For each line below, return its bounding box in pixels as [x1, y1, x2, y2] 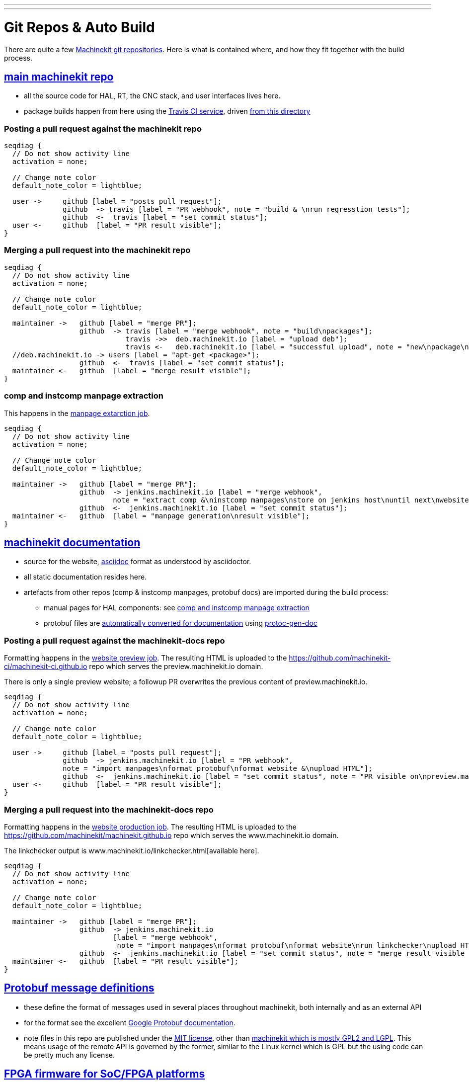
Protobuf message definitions [4, 982, 155, 995]
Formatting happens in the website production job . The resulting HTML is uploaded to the [4, 822, 297, 831]
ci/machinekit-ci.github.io [4, 662, 87, 671]
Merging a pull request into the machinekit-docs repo [4, 804, 214, 815]
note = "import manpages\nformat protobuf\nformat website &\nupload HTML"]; [63, 764, 373, 773]
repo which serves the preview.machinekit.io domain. [89, 662, 263, 671]
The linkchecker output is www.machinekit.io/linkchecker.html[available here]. [4, 846, 259, 855]
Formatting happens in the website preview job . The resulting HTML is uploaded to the [4, 654, 287, 663]
